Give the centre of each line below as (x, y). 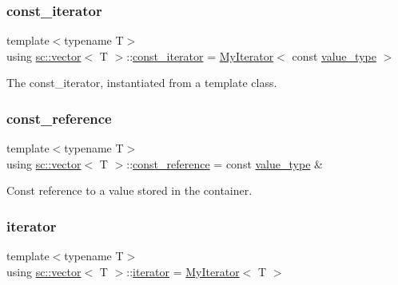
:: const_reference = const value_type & (225, 163)
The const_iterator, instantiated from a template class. (142, 83)
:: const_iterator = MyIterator (200, 55)
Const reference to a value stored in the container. (129, 190)
